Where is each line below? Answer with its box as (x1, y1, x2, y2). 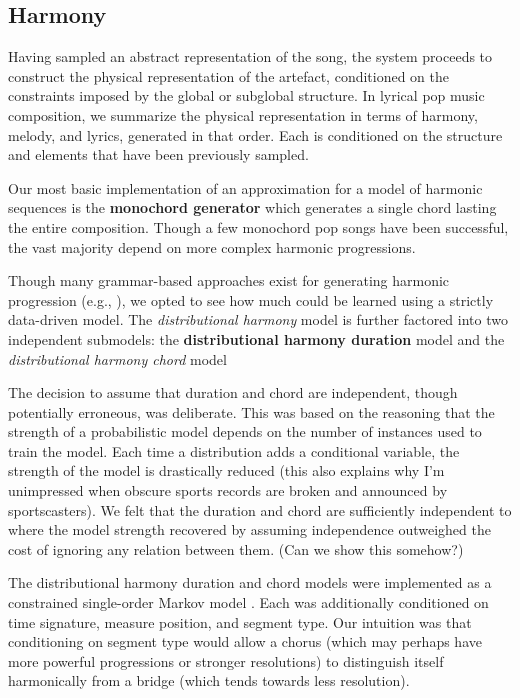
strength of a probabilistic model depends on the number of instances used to (8, 421, 482, 442)
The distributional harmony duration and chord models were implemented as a (8, 572, 492, 593)
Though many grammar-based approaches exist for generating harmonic (8, 270, 450, 291)
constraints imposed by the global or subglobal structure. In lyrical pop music (8, 85, 485, 106)
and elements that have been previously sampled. (8, 144, 309, 165)
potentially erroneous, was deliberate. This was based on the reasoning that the (8, 401, 495, 422)
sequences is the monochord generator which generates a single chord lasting (8, 197, 497, 218)
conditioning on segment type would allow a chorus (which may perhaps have (8, 631, 482, 652)
